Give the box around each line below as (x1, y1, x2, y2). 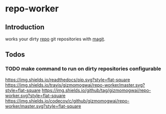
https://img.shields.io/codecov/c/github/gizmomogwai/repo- (5, 98, 130, 104)
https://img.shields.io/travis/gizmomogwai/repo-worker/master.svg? (5, 82, 146, 88)
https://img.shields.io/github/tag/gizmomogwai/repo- (41, 87, 151, 93)
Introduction (5, 23, 45, 31)
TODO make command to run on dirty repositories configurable (5, 65, 162, 72)
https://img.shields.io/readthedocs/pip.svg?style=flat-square (5, 77, 131, 83)
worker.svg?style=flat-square (5, 93, 66, 99)
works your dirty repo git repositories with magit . (5, 36, 106, 42)
